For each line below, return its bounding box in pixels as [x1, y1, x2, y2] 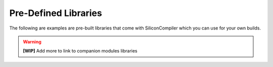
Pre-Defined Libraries [9, 7, 102, 18]
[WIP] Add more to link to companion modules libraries [23, 48, 138, 54]
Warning [23, 38, 41, 44]
